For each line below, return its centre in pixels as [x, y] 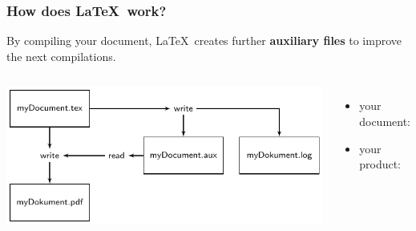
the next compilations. [61, 56]
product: [380, 164]
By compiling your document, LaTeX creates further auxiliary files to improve [204, 41]
